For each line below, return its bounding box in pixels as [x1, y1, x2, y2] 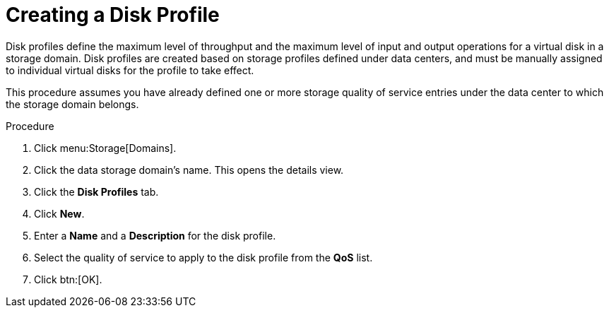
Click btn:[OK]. [34, 273, 102, 285]
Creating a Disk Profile [6, 3, 220, 27]
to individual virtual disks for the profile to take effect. [6, 64, 254, 76]
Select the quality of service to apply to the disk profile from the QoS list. [34, 251, 373, 264]
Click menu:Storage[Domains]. [34, 141, 177, 154]
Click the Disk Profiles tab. [34, 185, 159, 198]
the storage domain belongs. [6, 98, 139, 110]
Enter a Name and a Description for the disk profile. [34, 229, 276, 242]
